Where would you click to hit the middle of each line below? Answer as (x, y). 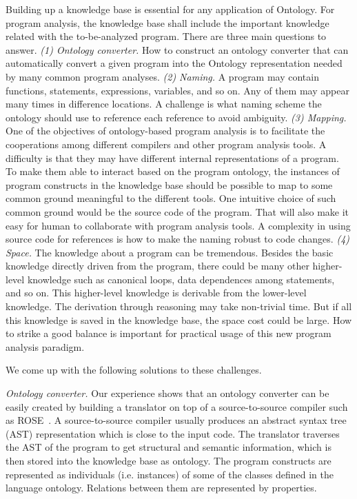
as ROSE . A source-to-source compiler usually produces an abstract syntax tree (176, 420)
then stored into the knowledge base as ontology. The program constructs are (169, 460)
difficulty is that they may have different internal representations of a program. (172, 157)
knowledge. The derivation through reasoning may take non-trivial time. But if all (179, 306)
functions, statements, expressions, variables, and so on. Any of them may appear (177, 90)
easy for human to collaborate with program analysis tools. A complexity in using (178, 225)
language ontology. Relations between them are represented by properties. (161, 488)
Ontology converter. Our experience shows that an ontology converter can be (167, 393)
